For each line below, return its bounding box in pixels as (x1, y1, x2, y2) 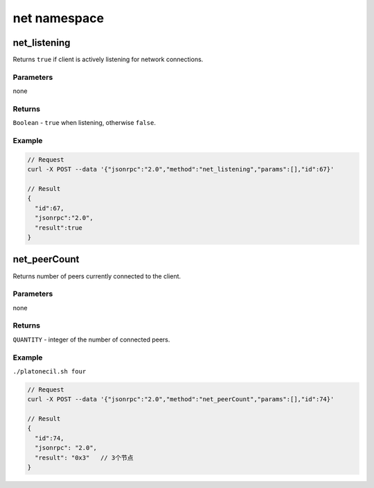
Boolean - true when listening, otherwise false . (12, 119, 156, 127)
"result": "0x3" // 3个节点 (35, 453, 134, 462)
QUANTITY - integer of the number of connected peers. (12, 335, 170, 344)
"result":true (35, 224, 83, 232)
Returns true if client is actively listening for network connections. (12, 56, 204, 64)
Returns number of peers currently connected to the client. (12, 271, 181, 280)
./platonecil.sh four (12, 367, 87, 375)
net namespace (12, 10, 104, 26)
